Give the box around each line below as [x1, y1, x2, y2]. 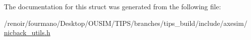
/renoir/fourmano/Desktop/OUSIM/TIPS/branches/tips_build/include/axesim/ [4, 18, 248, 28]
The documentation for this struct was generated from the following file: [4, 1, 221, 11]
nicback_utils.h [4, 27, 50, 38]
